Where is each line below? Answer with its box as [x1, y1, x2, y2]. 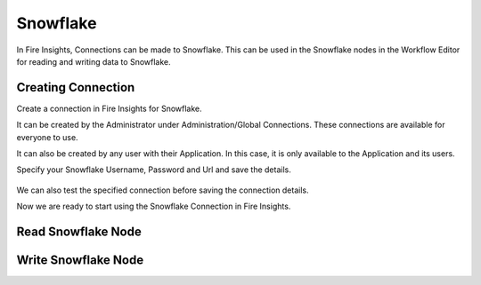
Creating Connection [16, 80, 135, 95]
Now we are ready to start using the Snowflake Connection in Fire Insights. [16, 201, 291, 212]
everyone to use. [16, 131, 79, 142]
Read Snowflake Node [16, 225, 142, 239]
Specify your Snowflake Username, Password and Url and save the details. [16, 164, 291, 175]
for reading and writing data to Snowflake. [16, 56, 171, 67]
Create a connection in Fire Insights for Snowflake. [16, 103, 202, 114]
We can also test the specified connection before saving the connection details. [16, 185, 309, 195]
